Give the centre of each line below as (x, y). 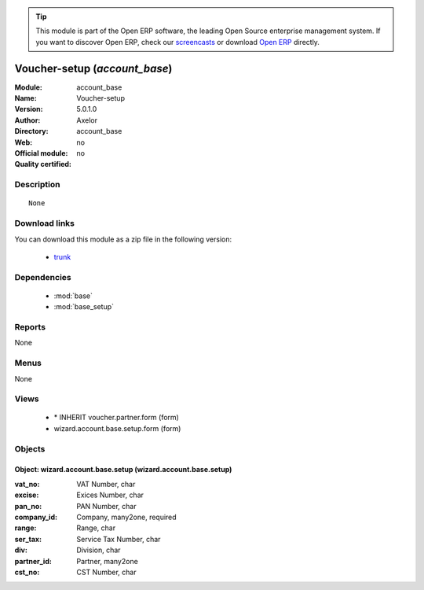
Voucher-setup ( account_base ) (93, 68)
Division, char (99, 550)
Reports (30, 327)
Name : (26, 98)
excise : (27, 495)
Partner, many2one (108, 561)
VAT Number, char (106, 484)
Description (37, 185)
